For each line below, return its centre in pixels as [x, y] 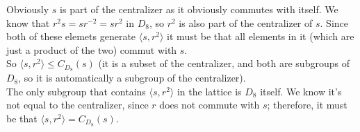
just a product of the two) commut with [92, 49]
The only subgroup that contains [76, 91]
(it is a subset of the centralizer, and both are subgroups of [224, 63]
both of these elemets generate [71, 36]
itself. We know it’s [301, 91]
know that [28, 22]
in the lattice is [209, 91]
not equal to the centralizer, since [77, 105]
